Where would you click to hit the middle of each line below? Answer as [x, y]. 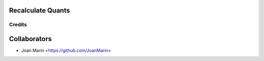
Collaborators [31, 39]
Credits [18, 25]
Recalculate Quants [40, 10]
